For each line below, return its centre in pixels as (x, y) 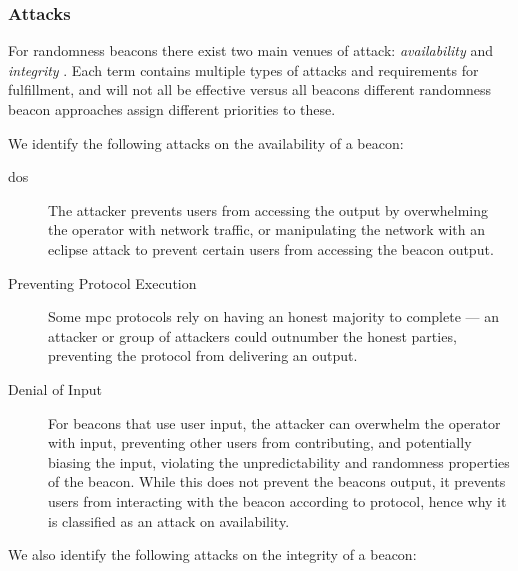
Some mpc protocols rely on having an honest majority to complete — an (273, 316)
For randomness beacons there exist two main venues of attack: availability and (250, 50)
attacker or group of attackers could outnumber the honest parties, (252, 335)
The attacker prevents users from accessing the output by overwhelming (268, 209)
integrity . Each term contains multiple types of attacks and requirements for (243, 69)
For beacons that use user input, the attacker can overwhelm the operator (274, 422)
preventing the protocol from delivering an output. (203, 355)
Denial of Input (55, 388)
